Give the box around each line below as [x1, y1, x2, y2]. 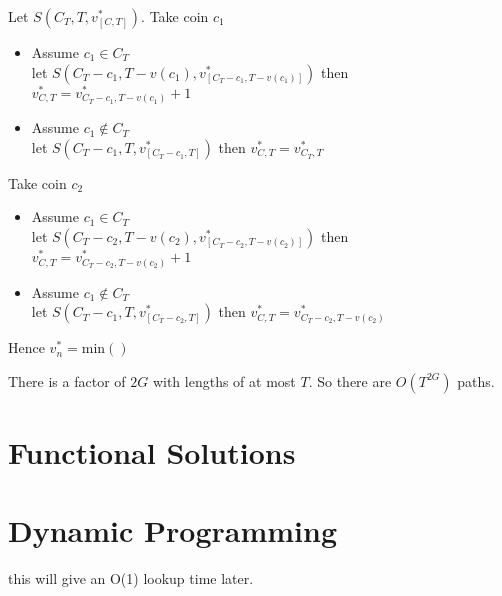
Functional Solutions [8, 431, 296, 472]
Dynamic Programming [8, 510, 338, 551]
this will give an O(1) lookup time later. [8, 568, 254, 589]
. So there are [308, 370, 392, 391]
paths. [457, 370, 495, 391]
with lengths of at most [152, 370, 296, 391]
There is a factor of [8, 370, 126, 391]
